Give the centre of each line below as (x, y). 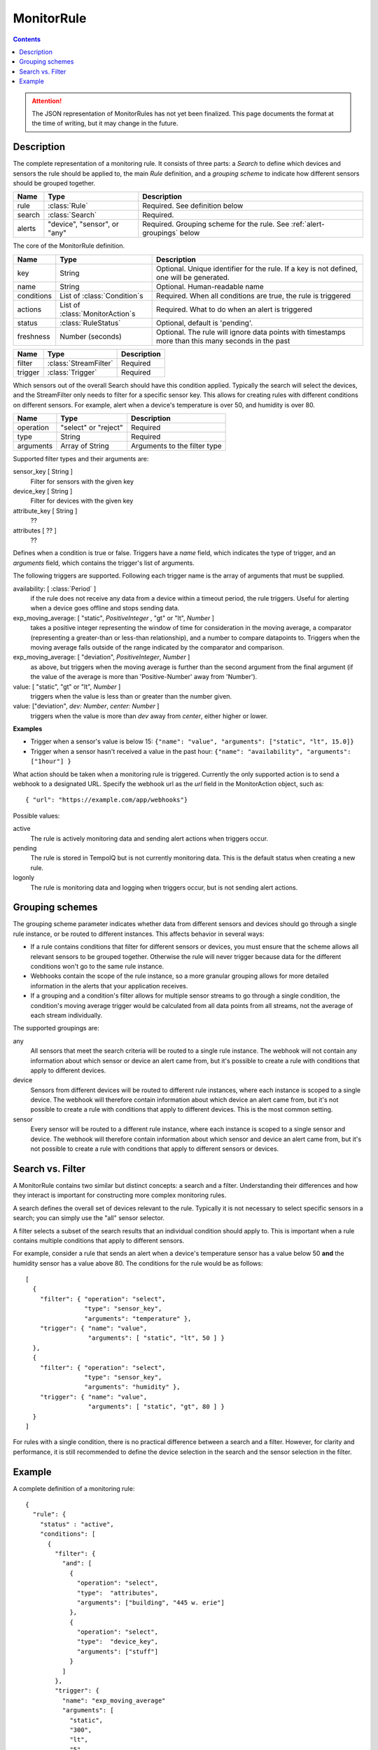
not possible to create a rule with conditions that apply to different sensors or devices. (155, 1149)
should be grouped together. (54, 183)
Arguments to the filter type (176, 446)
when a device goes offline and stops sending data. (105, 608)
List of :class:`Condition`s (101, 295)
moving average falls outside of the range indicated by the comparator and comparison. (157, 647)
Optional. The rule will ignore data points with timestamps (251, 332)
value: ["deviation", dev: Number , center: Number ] (86, 706)
